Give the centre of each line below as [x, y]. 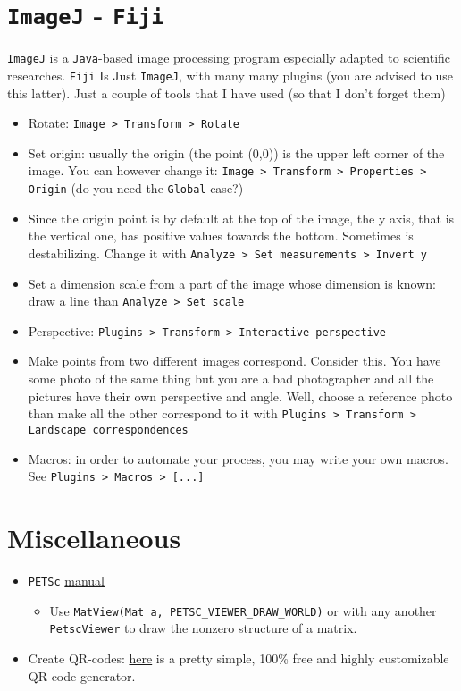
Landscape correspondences [108, 430]
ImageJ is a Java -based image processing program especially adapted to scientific [229, 58]
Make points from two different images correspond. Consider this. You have [235, 361]
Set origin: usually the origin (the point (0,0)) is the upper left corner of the [236, 152]
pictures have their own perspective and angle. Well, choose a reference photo [240, 396]
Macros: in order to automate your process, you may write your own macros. [238, 458]
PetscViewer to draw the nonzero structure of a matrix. [203, 628]
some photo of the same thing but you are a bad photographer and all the [231, 379]
